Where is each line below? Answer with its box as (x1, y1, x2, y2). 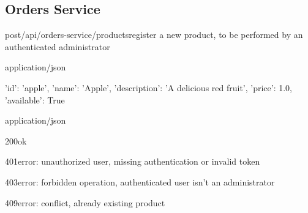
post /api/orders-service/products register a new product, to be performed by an (5, 28, 303, 41)
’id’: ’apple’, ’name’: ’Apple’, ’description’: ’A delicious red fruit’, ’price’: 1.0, (5, 81, 293, 94)
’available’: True (5, 93, 65, 106)
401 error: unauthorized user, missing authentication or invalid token (5, 155, 260, 168)
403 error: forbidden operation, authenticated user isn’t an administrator (5, 175, 275, 188)
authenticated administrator (5, 40, 110, 53)
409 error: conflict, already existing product (5, 196, 165, 209)
